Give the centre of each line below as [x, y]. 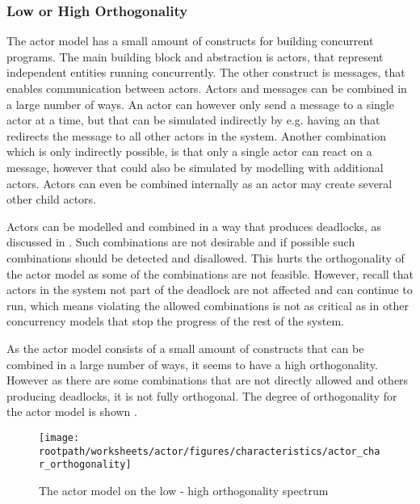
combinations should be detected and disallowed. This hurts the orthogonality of [206, 257]
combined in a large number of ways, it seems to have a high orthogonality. [192, 364]
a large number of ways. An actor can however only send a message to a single [200, 104]
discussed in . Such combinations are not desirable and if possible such [181, 242]
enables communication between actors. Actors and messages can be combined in [207, 88]
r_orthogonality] [85, 465]
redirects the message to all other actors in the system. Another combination [196, 135]
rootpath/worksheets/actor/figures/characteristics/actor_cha [210, 451]
